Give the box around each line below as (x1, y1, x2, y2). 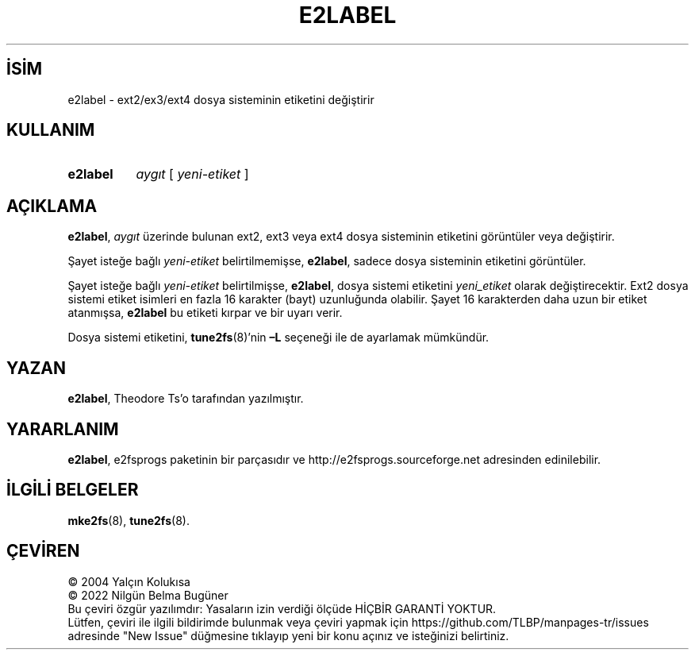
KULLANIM (6, 120, 95, 141)
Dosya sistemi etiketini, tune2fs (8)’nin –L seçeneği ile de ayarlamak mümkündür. (67, 330, 490, 345)
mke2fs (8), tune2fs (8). (67, 513, 190, 527)
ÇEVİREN (6, 541, 80, 561)
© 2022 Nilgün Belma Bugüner (67, 588, 228, 602)
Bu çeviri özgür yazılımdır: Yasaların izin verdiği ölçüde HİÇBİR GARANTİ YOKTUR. (67, 601, 497, 615)
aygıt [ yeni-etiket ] (136, 166, 249, 183)
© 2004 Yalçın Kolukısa (67, 574, 190, 588)
